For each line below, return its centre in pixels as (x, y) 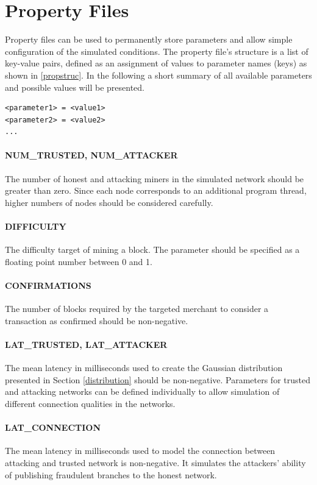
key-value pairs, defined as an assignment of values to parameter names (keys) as (156, 63)
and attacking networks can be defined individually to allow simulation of (142, 391)
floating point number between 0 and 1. (79, 261)
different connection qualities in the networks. (90, 403)
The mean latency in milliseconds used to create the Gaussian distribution (144, 368)
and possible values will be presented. (75, 87)
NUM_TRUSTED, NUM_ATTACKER (91, 155)
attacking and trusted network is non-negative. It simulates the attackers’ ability (155, 462)
